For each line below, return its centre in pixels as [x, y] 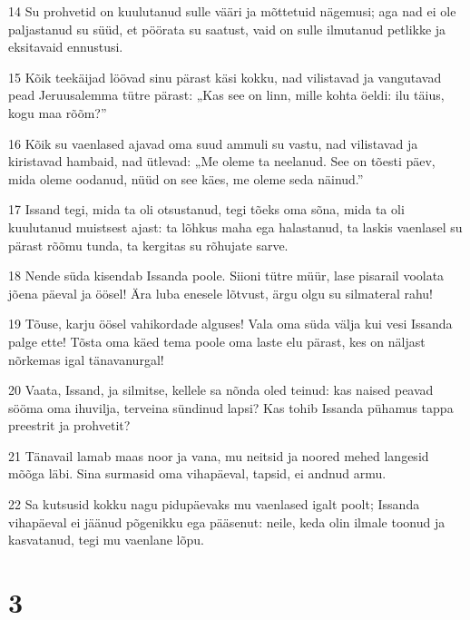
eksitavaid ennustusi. [66, 47]
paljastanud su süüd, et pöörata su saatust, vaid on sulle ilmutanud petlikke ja [227, 29]
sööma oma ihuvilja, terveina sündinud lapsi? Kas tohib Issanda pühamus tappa [231, 407]
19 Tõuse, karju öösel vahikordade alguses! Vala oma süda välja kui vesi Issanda [230, 324]
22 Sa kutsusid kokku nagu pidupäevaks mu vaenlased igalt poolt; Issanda [214, 504]
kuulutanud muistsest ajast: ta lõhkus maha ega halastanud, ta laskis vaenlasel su [235, 226]
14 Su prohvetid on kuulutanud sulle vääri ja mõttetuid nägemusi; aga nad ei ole [232, 11]
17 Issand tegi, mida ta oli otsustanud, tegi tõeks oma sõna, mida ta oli [206, 209]
